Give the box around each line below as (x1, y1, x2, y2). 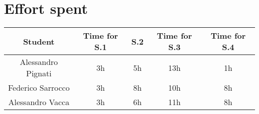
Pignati (26, 67, 52, 79)
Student (23, 35, 55, 47)
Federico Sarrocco (8, 82, 70, 94)
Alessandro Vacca (8, 96, 70, 108)
